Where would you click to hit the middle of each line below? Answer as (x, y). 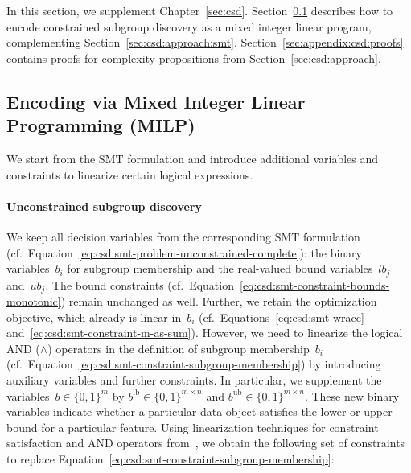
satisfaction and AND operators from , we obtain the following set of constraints (206, 443)
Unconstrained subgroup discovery (104, 206)
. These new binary (352, 395)
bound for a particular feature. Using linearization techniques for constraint (193, 427)
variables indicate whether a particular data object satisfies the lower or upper (199, 411)
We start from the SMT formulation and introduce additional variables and (193, 158)
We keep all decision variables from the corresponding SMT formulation (183, 236)
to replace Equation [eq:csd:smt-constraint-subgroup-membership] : (171, 458)
